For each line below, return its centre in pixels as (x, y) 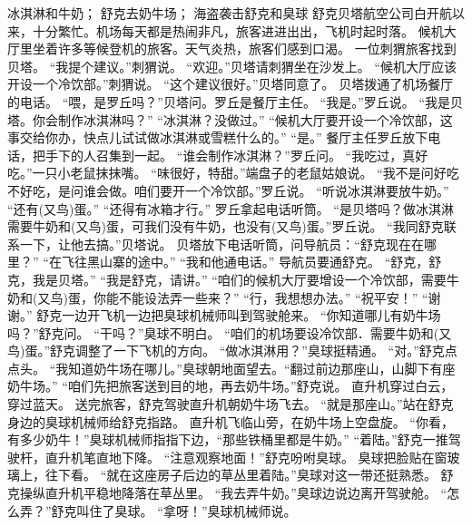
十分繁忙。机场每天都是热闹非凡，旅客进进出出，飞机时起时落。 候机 (238, 30)
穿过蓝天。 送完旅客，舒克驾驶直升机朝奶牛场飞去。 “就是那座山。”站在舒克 (231, 404)
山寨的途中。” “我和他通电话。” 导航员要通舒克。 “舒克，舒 (270, 262)
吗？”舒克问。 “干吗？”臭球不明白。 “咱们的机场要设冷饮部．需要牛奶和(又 (230, 332)
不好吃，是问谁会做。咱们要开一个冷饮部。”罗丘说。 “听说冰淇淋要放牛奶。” (228, 190)
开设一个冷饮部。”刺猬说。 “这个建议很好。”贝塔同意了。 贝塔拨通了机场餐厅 (231, 84)
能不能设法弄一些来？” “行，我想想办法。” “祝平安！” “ (267, 297)
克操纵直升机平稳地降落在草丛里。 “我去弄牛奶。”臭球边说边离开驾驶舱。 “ (227, 493)
